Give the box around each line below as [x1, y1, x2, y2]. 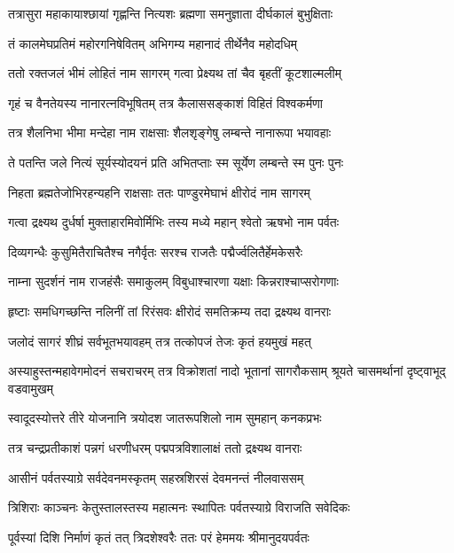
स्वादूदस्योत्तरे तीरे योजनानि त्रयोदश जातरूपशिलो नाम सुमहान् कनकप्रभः [8, 409, 322, 427]
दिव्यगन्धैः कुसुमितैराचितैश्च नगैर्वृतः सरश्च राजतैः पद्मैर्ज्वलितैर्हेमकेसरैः [8, 242, 303, 261]
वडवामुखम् [8, 378, 53, 397]
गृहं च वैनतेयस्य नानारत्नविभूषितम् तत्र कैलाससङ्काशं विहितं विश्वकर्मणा [8, 93, 323, 112]
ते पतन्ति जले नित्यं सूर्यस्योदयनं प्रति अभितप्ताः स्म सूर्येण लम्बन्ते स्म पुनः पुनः [8, 152, 344, 171]
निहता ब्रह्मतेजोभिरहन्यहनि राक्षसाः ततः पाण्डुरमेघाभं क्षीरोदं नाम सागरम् [8, 183, 310, 201]
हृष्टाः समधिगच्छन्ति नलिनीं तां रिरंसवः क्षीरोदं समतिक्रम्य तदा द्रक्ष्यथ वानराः [8, 301, 332, 320]
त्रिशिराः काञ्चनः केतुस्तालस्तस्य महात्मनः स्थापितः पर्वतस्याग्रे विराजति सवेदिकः [8, 498, 350, 517]
